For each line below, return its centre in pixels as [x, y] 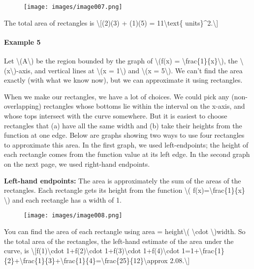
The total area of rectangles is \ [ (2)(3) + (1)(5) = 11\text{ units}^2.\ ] [111, 22]
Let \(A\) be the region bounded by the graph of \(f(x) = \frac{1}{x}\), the [121, 61]
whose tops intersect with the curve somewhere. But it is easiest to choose [116, 116]
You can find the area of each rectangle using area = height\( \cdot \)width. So [125, 231]
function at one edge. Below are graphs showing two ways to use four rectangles [124, 135]
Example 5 [22, 42]
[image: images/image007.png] [73, 7]
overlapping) [23, 106]
